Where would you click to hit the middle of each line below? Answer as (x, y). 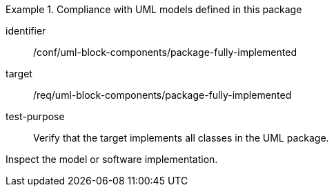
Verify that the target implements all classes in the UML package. (181, 138)
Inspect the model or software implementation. (112, 159)
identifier (26, 31)
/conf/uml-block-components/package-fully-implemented (165, 52)
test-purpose (35, 116)
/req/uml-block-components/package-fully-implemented (163, 95)
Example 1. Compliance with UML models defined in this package (154, 9)
